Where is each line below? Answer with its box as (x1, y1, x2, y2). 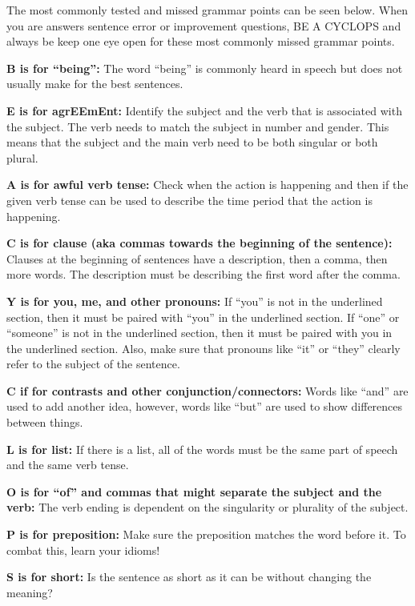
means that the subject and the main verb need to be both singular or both (6, 134, 378, 150)
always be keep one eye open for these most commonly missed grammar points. (6, 33, 395, 50)
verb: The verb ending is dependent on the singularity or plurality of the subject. (6, 499, 409, 516)
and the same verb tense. (6, 456, 129, 473)
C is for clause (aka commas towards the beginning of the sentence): (6, 235, 393, 251)
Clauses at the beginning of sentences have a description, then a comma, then (6, 250, 388, 267)
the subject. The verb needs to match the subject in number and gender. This (6, 118, 389, 134)
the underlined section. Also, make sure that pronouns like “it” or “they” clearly (6, 339, 401, 356)
